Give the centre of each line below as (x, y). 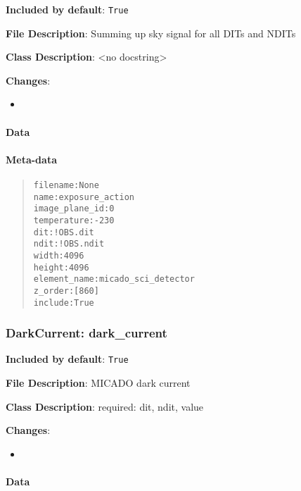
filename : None (66, 186)
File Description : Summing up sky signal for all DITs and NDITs (151, 33)
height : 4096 (61, 267)
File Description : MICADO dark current (98, 383)
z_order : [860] (66, 291)
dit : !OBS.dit (64, 232)
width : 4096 (59, 255)
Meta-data (31, 159)
